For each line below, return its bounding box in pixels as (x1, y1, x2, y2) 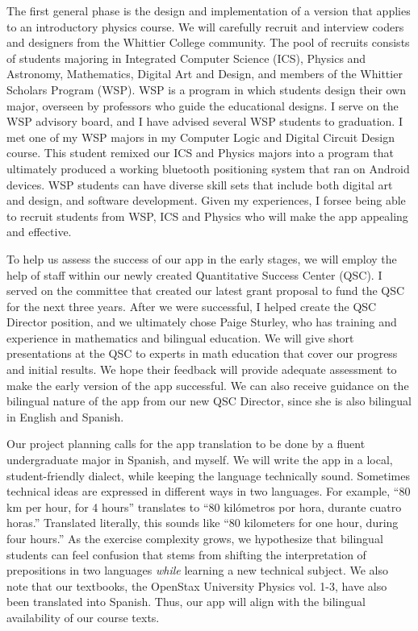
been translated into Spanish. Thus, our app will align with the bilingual (6, 593, 366, 610)
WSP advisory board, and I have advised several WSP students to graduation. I (6, 113, 403, 130)
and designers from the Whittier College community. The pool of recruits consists (6, 34, 410, 51)
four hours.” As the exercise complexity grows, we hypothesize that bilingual (6, 530, 383, 546)
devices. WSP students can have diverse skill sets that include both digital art (6, 176, 393, 193)
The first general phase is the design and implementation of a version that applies (6, 2, 411, 19)
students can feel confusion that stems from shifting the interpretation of (6, 546, 366, 563)
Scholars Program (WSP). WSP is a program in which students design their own (6, 81, 407, 98)
